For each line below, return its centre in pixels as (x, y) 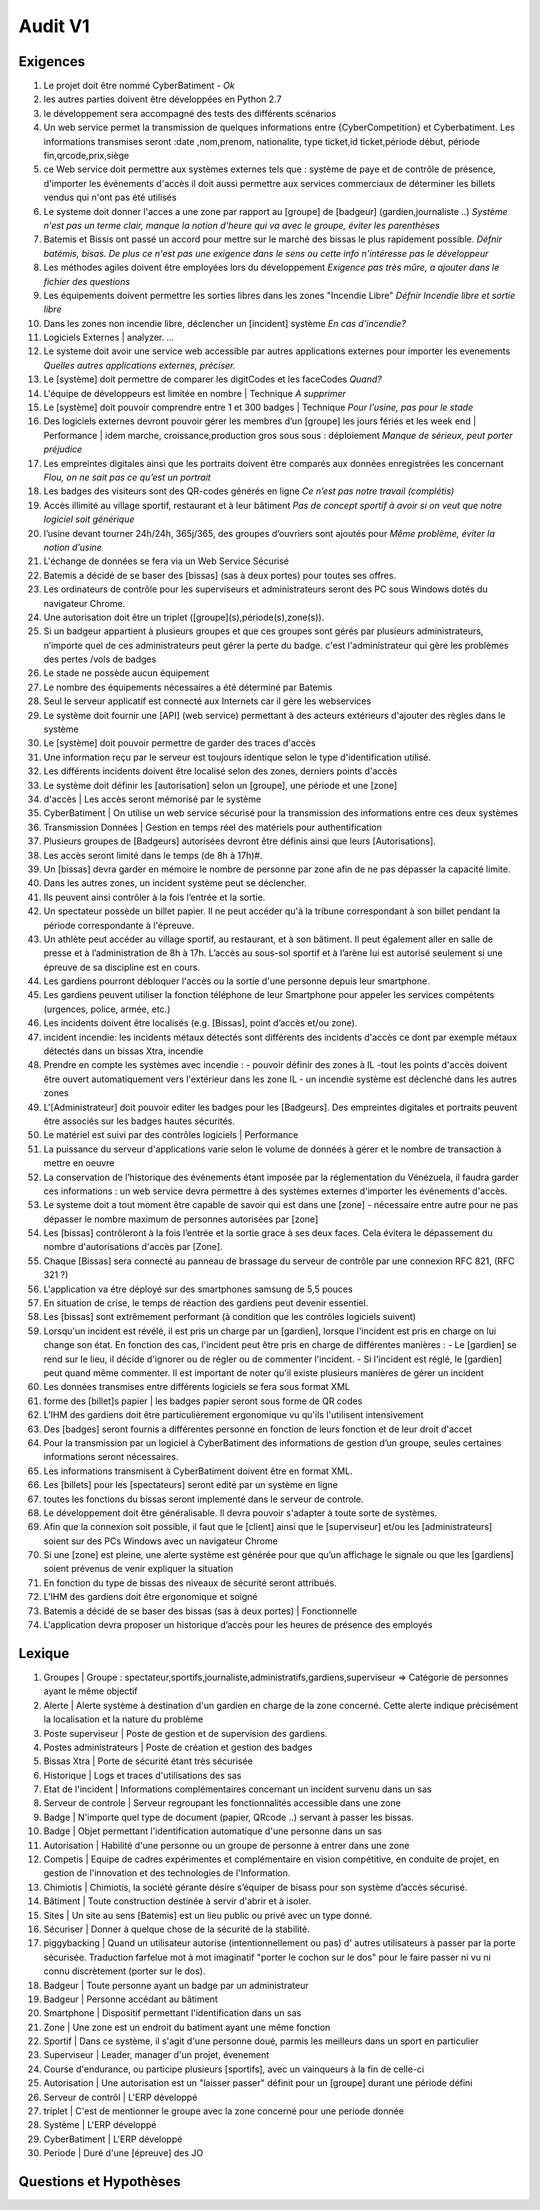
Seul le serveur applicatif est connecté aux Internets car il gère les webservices (207, 701)
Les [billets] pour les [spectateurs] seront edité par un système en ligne (191, 1485)
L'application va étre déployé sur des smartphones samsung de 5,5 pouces (198, 1289)
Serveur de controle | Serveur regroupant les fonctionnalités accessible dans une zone (222, 1803)
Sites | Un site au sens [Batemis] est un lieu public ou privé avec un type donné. (208, 1915)
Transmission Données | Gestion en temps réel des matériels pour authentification (212, 827)
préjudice (63, 449)
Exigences (52, 61)
